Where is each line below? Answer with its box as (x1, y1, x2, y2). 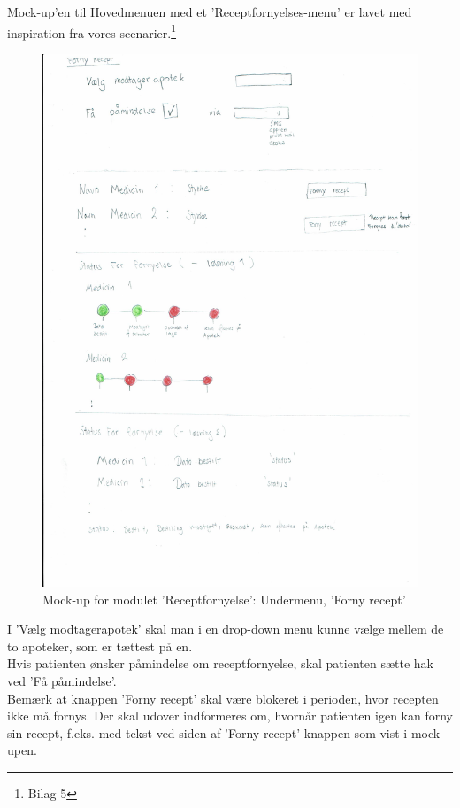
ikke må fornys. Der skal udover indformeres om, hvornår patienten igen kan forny (7, 706, 453, 725)
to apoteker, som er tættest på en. (7, 636, 193, 655)
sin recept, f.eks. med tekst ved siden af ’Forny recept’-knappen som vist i (7, 723, 408, 742)
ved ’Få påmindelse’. (7, 671, 117, 689)
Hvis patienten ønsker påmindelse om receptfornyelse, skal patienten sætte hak (7, 654, 433, 673)
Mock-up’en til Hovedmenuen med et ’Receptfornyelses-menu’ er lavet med (7, 3, 412, 20)
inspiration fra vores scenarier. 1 (7, 20, 177, 42)
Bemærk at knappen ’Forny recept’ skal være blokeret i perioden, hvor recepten (7, 689, 439, 707)
